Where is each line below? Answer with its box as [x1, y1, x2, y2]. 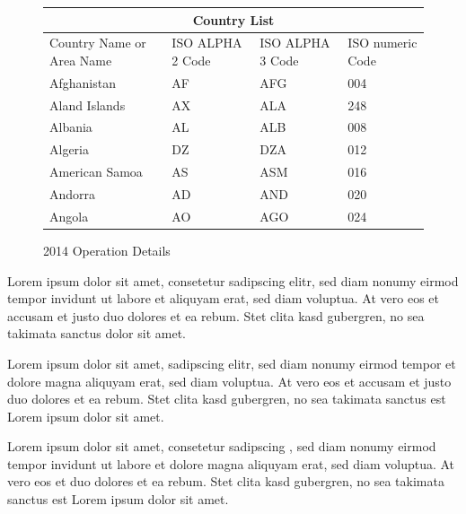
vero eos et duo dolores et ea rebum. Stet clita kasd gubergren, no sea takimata [7, 472, 444, 491]
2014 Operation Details [43, 240, 171, 259]
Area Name [49, 50, 112, 69]
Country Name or [49, 33, 146, 52]
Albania [49, 118, 92, 136]
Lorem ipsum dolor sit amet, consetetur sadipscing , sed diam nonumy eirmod [7, 437, 436, 456]
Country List [192, 10, 275, 29]
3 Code [259, 50, 299, 69]
